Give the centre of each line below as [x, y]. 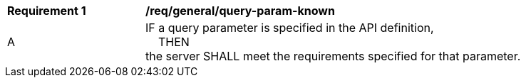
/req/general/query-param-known [240, 11]
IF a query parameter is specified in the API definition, [290, 28]
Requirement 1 [47, 11]
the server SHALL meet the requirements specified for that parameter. [333, 56]
